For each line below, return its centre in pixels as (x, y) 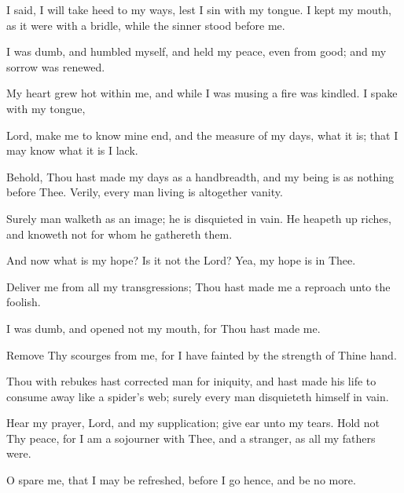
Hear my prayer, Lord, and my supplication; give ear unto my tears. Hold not (193, 423)
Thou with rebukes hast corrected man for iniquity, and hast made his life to (191, 381)
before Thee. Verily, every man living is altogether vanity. (145, 192)
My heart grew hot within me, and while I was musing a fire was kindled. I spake (202, 93)
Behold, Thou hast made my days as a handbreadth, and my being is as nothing (200, 176)
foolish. (24, 302)
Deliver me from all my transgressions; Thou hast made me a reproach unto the (198, 286)
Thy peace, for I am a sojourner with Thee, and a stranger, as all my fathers (191, 438)
